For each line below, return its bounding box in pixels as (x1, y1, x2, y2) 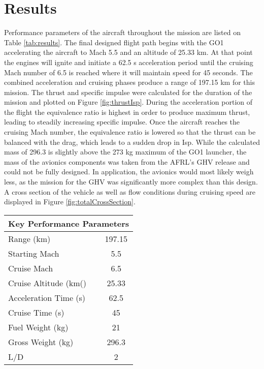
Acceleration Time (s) (8, 291, 86, 303)
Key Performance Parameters (8, 217, 129, 229)
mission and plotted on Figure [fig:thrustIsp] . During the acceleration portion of (4, 97, 253, 107)
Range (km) (8, 232, 51, 244)
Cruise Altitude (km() (8, 276, 86, 289)
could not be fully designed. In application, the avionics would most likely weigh (4, 166, 254, 177)
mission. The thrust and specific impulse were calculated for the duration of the (4, 86, 252, 97)
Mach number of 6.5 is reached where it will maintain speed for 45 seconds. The (4, 67, 253, 77)
